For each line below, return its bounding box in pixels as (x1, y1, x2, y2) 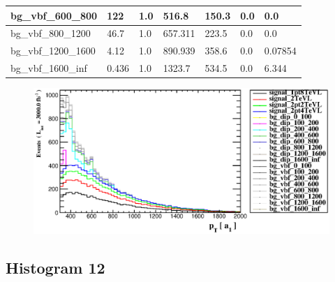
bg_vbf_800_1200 (10, 26, 91, 40)
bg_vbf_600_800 (10, 8, 98, 22)
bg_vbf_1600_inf (10, 61, 87, 75)
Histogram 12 (6, 256, 105, 278)
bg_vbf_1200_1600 (10, 43, 96, 58)
